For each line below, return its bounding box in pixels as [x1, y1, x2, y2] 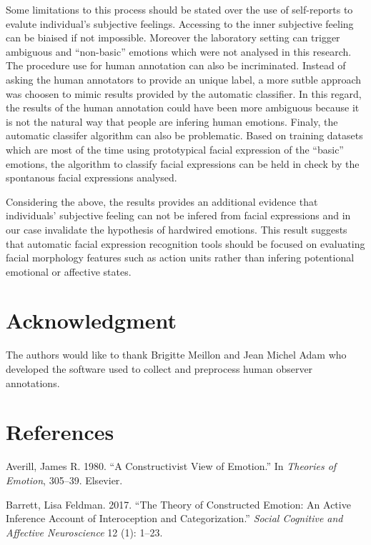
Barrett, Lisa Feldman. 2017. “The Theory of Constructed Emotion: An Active [6, 496, 351, 511]
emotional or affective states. [6, 264, 132, 279]
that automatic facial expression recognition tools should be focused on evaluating [6, 236, 365, 251]
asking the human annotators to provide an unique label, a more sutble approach [6, 71, 362, 86]
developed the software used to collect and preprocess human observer [6, 361, 313, 376]
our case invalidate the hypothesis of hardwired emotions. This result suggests [6, 221, 347, 236]
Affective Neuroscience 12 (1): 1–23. [6, 524, 163, 539]
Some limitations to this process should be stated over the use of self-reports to [6, 2, 353, 16]
